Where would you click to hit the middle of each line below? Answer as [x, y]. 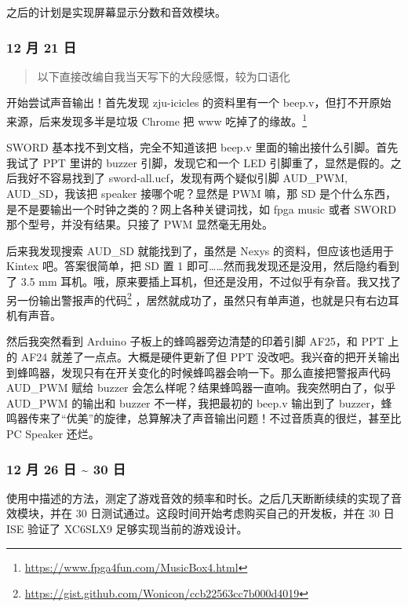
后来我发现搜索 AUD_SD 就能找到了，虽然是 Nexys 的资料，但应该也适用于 [200, 250]
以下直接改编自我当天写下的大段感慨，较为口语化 [164, 76]
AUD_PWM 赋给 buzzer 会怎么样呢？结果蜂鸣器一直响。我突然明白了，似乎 [201, 388]
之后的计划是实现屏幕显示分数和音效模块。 [116, 12]
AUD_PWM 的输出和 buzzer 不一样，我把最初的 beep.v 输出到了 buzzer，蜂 [199, 402]
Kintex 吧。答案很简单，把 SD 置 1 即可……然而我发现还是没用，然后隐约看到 [203, 266]
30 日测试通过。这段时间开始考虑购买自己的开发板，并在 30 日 [235, 513]
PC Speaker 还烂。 [53, 433]
